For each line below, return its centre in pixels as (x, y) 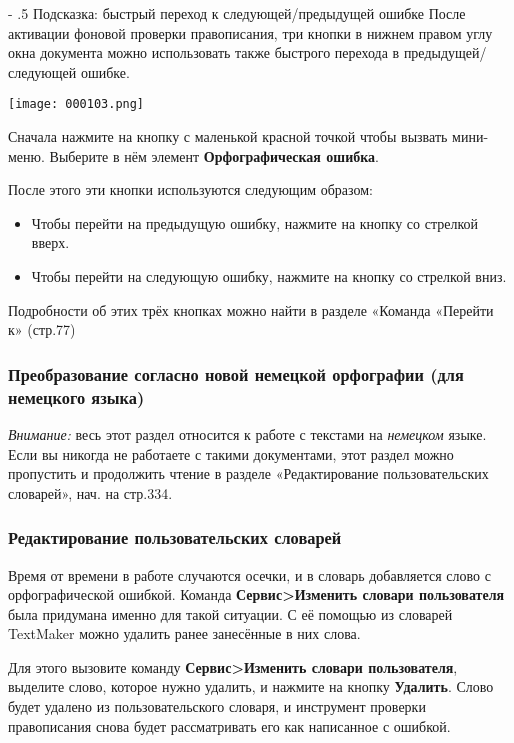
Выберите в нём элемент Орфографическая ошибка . (214, 155)
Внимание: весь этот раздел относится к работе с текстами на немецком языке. (247, 433)
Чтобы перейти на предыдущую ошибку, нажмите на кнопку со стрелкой (255, 222)
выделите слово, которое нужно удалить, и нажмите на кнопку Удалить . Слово (251, 686)
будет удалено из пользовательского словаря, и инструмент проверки (217, 706)
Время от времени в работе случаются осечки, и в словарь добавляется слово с (249, 574)
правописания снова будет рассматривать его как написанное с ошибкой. (229, 725)
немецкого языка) (76, 396)
